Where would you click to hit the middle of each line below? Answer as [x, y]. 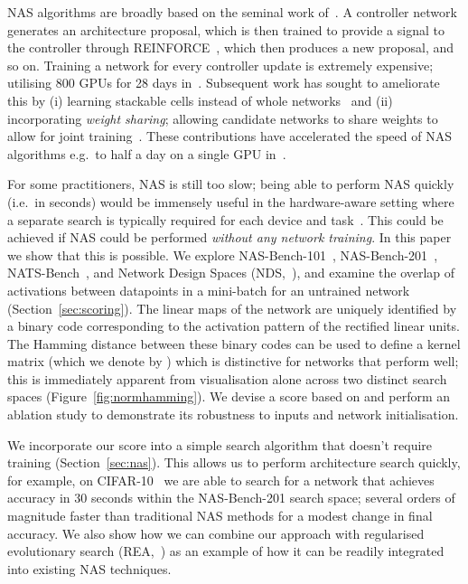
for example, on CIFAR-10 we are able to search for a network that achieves [221, 480]
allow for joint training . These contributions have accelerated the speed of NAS [229, 136]
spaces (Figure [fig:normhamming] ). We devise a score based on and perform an [229, 396]
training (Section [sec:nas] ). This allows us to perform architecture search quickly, [234, 462]
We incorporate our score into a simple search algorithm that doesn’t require [220, 444]
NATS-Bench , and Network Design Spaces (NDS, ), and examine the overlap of [231, 273]
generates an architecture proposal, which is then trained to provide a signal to [226, 29]
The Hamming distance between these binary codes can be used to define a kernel [234, 343]
